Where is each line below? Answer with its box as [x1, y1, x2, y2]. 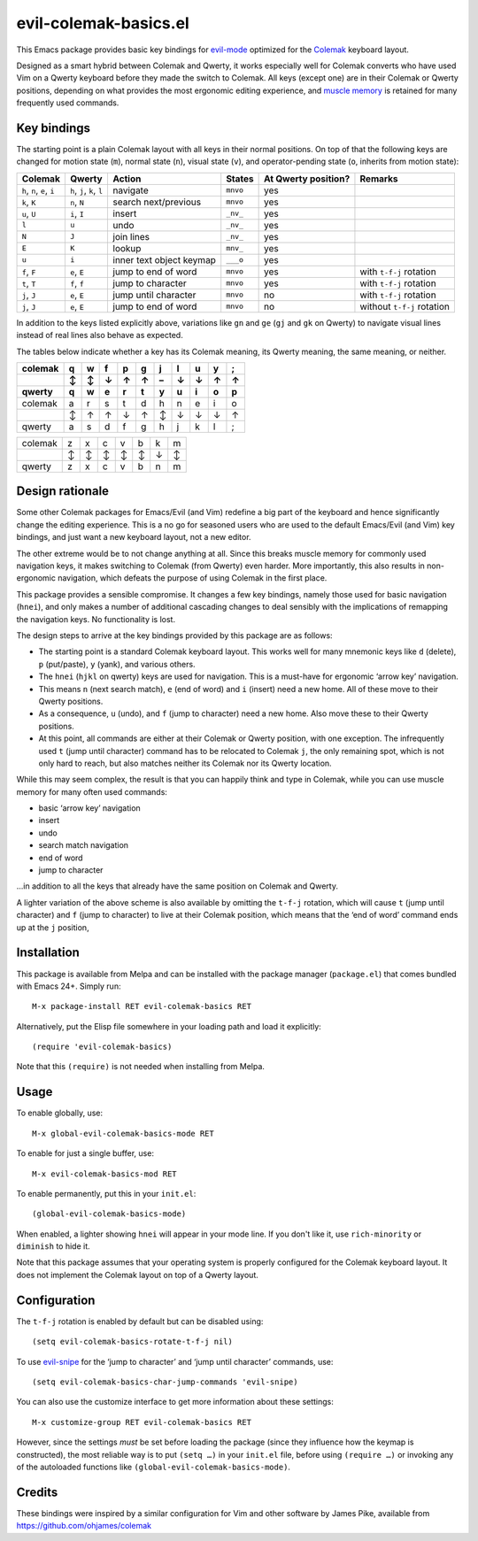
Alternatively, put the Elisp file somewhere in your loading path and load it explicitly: [16, 1021, 322, 1031]
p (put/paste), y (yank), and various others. [38, 659, 196, 669]
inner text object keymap [112, 253, 217, 266]
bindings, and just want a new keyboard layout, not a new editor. [16, 532, 251, 543]
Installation [16, 945, 80, 960]
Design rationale [16, 483, 110, 499]
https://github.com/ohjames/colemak [16, 1521, 152, 1531]
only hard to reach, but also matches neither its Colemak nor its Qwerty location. [38, 758, 332, 768]
